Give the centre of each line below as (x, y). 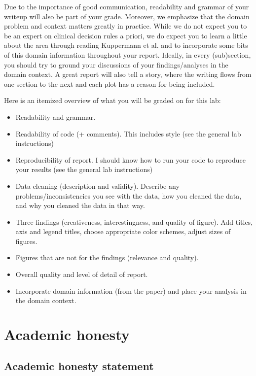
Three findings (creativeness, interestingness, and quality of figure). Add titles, (134, 222)
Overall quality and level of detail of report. (82, 274)
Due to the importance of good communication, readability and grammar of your (127, 6)
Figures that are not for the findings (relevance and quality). (107, 257)
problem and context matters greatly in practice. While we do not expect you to (126, 26)
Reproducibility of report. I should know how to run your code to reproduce (130, 159)
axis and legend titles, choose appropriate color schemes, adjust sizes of (123, 231)
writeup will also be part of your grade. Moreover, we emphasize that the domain (127, 16)
